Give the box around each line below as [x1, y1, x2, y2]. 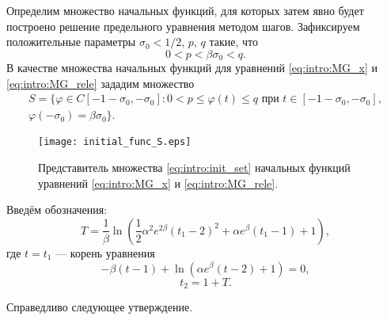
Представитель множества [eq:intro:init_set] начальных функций [38, 159, 351, 176]
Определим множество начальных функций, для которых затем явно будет [6, 2, 364, 18]
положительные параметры [6, 33, 136, 50]
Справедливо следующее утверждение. [6, 298, 193, 314]
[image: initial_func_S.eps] [38, 136, 192, 148]
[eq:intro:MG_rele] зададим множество [6, 74, 195, 91]
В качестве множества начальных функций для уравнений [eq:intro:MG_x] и [6, 59, 378, 76]
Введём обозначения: [6, 201, 108, 218]
